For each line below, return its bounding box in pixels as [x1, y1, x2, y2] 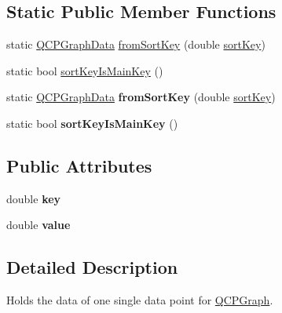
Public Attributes [6, 153, 152, 177]
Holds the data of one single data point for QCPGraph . [6, 292, 273, 308]
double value [6, 217, 71, 233]
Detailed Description [6, 255, 178, 279]
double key [6, 190, 61, 206]
